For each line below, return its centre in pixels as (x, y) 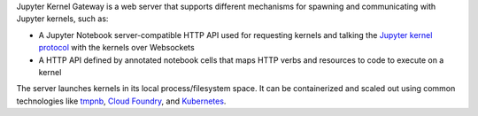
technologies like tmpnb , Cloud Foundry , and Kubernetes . (121, 101)
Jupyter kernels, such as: (62, 19)
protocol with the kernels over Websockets (116, 48)
